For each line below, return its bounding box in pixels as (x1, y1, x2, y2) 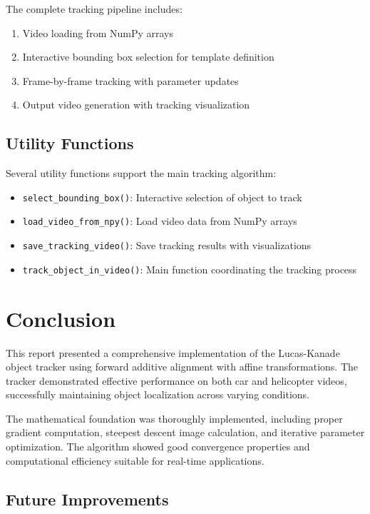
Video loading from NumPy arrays (22, 25, 173, 40)
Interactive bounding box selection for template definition (22, 49, 274, 64)
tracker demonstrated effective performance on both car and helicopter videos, (6, 373, 347, 388)
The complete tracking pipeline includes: (6, 1, 183, 16)
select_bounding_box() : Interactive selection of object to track (22, 189, 302, 204)
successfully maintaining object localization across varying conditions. (6, 387, 310, 402)
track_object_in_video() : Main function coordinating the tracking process (22, 261, 357, 276)
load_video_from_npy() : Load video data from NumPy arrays (22, 213, 297, 228)
